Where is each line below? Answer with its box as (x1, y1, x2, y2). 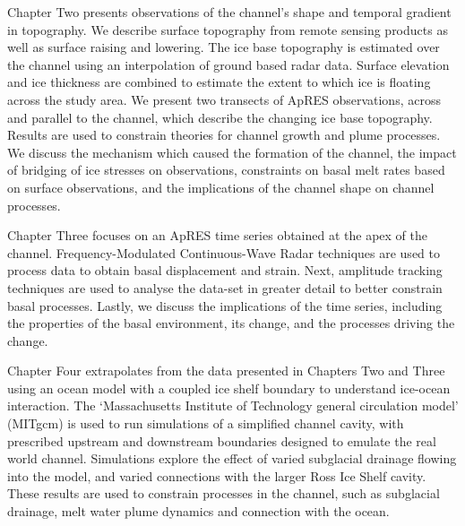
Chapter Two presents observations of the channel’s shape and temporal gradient (7, 3, 452, 21)
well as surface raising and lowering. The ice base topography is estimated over (7, 38, 440, 56)
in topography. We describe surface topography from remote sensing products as (7, 20, 448, 39)
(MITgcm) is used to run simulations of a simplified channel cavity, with (7, 414, 404, 433)
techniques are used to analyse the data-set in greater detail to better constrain (7, 278, 443, 297)
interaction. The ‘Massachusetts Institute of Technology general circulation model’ (7, 396, 459, 415)
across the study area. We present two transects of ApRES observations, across (7, 90, 441, 108)
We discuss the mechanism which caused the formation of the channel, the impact (7, 142, 457, 161)
